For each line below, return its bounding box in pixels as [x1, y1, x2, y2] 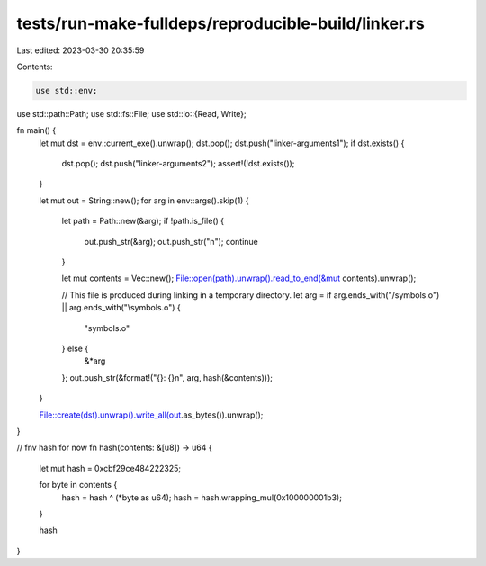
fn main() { [16, 125, 57, 136]
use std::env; [35, 85, 98, 95]
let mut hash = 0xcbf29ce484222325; [39, 463, 182, 473]
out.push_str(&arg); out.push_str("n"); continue [84, 236, 258, 247]
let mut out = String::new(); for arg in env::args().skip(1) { [39, 194, 249, 206]
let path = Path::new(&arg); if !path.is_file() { [61, 216, 225, 227]
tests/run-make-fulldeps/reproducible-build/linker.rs [16, 13, 425, 33]
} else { [61, 343, 89, 354]
